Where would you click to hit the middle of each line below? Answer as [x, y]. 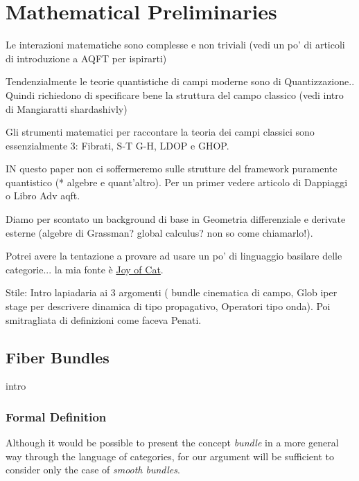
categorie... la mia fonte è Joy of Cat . [85, 269]
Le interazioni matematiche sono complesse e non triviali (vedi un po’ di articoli [175, 45]
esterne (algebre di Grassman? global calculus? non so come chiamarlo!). [159, 232]
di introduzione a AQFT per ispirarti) [86, 58]
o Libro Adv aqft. [43, 196]
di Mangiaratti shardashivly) [67, 108]
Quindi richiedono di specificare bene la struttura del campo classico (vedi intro [175, 94]
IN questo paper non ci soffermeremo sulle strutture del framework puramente [172, 169]
